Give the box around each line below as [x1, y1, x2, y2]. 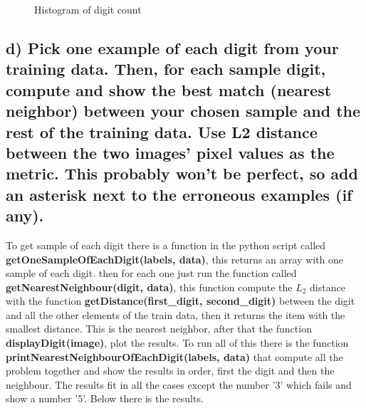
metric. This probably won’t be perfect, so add [6, 162, 358, 184]
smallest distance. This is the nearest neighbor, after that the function [6, 321, 312, 336]
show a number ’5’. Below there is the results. [6, 391, 204, 406]
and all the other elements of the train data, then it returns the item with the [6, 307, 345, 322]
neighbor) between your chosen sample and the [6, 100, 361, 122]
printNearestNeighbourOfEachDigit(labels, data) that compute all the [6, 349, 343, 364]
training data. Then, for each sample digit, [6, 58, 326, 80]
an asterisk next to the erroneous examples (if [6, 183, 352, 205]
